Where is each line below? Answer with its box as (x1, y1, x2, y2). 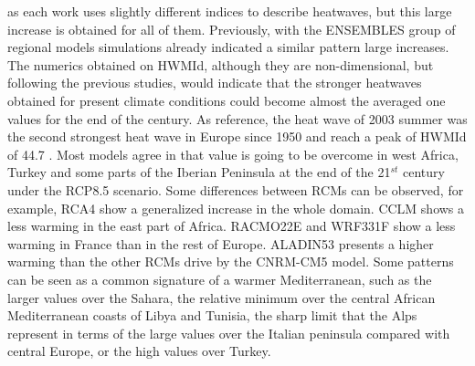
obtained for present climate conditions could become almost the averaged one (7, 90, 446, 110)
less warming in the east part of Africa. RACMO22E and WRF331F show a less (7, 216, 456, 235)
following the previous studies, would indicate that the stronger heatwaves (7, 73, 422, 92)
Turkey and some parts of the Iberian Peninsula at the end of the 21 (7, 162, 391, 182)
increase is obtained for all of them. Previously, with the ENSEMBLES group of (7, 19, 456, 38)
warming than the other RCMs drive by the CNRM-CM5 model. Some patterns (7, 252, 454, 271)
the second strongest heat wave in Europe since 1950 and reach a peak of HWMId (7, 127, 467, 146)
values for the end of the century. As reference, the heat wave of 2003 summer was (7, 109, 468, 128)
